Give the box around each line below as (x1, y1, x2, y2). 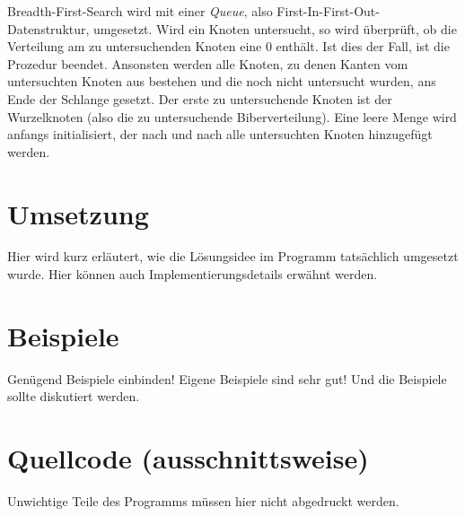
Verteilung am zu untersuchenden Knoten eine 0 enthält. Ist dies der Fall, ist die (7, 37, 450, 56)
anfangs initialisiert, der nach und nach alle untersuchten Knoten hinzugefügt (7, 125, 433, 144)
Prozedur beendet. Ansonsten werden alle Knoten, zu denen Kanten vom (7, 54, 408, 73)
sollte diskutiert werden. (7, 387, 140, 406)
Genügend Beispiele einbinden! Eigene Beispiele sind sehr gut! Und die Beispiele (7, 369, 447, 388)
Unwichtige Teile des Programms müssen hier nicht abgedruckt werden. (7, 492, 399, 511)
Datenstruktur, (7, 19, 90, 38)
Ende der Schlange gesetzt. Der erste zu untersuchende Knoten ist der (7, 89, 392, 108)
